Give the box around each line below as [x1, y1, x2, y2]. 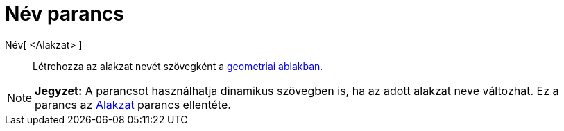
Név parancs [5, 2, 124, 26]
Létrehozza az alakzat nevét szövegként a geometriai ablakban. [33, 60, 323, 72]
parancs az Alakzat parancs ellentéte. [35, 97, 231, 112]
